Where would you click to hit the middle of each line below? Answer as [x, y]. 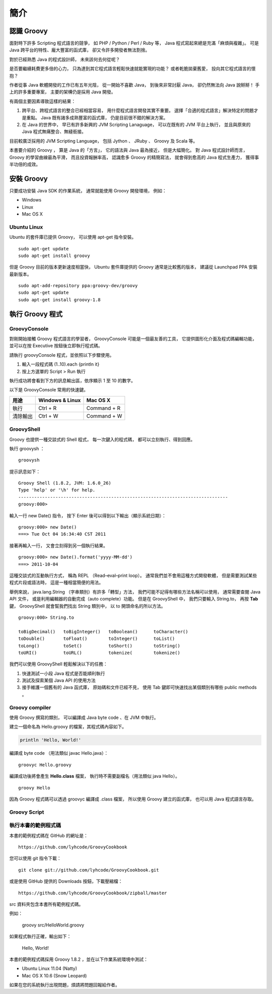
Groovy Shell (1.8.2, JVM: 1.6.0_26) [65, 483]
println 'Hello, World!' [51, 740]
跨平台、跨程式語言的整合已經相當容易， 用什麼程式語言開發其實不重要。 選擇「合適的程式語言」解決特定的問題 [138, 110]
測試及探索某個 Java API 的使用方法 [59, 681]
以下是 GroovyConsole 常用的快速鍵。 [49, 390]
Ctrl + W [48, 416]
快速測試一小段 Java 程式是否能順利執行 [63, 673]
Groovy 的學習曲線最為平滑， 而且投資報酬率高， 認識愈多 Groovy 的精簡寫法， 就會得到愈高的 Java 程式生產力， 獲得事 [134, 157]
